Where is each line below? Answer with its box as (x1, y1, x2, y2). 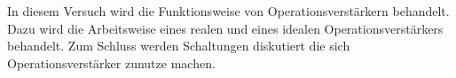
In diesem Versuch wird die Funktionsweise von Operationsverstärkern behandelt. (7, 2, 450, 19)
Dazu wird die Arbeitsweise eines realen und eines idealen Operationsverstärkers (7, 19, 444, 37)
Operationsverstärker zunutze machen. (7, 53, 216, 72)
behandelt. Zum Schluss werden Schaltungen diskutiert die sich (7, 36, 350, 55)
